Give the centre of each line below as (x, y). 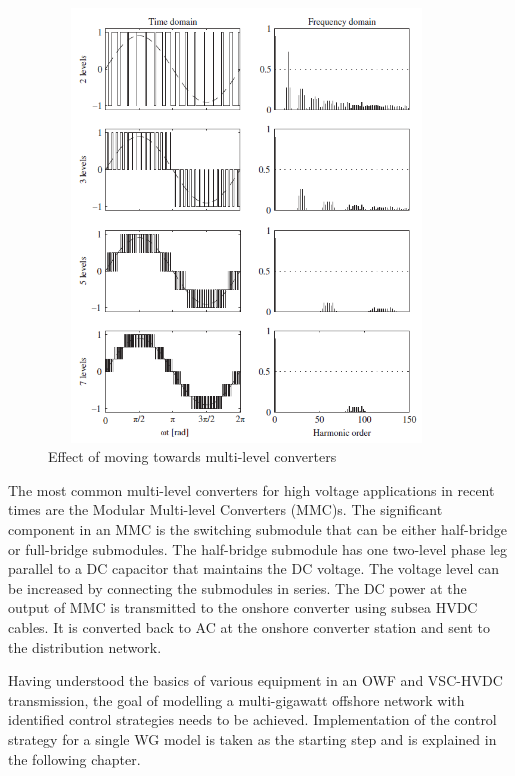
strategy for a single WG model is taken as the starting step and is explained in (252, 738)
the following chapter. (74, 758)
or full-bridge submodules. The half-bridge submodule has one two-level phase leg (258, 548)
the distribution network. (85, 646)
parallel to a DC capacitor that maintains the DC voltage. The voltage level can (253, 568)
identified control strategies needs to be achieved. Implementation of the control (252, 719)
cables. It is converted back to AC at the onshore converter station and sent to (249, 626)
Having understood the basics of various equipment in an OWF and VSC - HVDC (255, 680)
